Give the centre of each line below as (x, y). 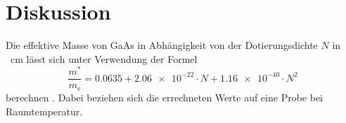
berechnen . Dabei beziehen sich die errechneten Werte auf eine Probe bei (164, 97)
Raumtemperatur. (44, 111)
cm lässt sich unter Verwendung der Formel (104, 58)
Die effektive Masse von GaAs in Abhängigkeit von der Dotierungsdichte (162, 45)
